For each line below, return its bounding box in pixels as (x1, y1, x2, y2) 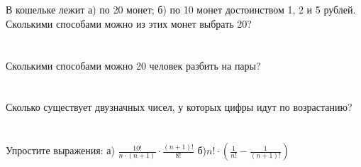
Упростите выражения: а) (6, 143, 115, 158)
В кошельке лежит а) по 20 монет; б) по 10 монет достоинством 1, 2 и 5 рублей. (6, 2, 356, 17)
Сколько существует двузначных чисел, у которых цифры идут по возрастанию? (6, 99, 352, 114)
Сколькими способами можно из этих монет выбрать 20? (6, 16, 252, 31)
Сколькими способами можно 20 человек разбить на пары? (6, 58, 261, 72)
